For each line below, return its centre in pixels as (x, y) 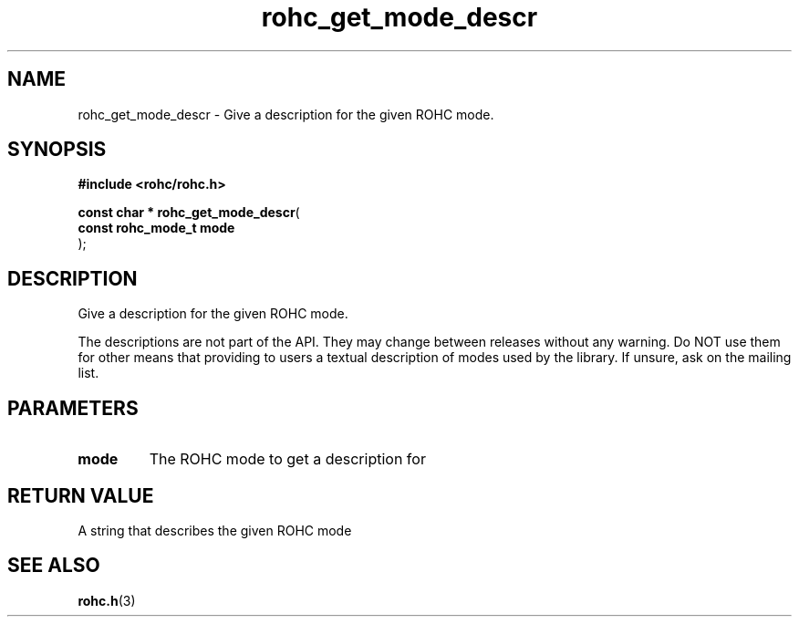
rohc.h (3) (107, 600)
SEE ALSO (54, 566)
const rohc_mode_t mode (156, 228)
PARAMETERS (73, 408)
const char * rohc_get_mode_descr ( (189, 213)
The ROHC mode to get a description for (287, 459)
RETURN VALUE (81, 495)
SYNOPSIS (57, 150)
